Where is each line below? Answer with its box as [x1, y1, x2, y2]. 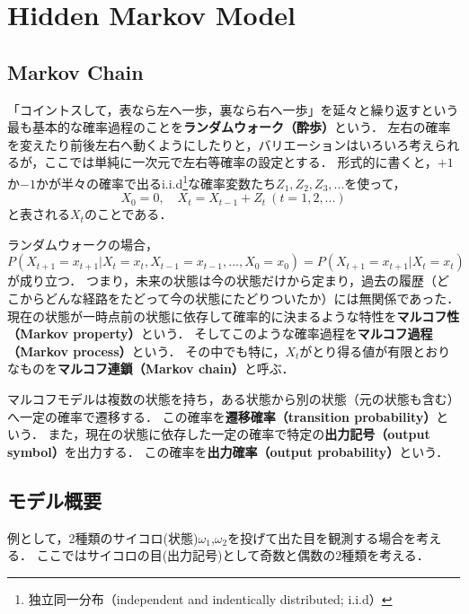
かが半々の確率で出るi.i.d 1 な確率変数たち [35, 171, 277, 192]
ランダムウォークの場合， [7, 234, 158, 253]
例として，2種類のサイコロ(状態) [7, 528, 199, 547]
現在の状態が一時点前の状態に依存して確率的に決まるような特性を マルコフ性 [7, 306, 460, 325]
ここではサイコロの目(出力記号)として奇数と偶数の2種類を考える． [36, 546, 429, 565]
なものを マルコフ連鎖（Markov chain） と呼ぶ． [7, 359, 295, 378]
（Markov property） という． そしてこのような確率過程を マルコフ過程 [7, 324, 433, 343]
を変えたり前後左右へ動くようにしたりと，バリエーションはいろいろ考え [7, 135, 435, 153]
